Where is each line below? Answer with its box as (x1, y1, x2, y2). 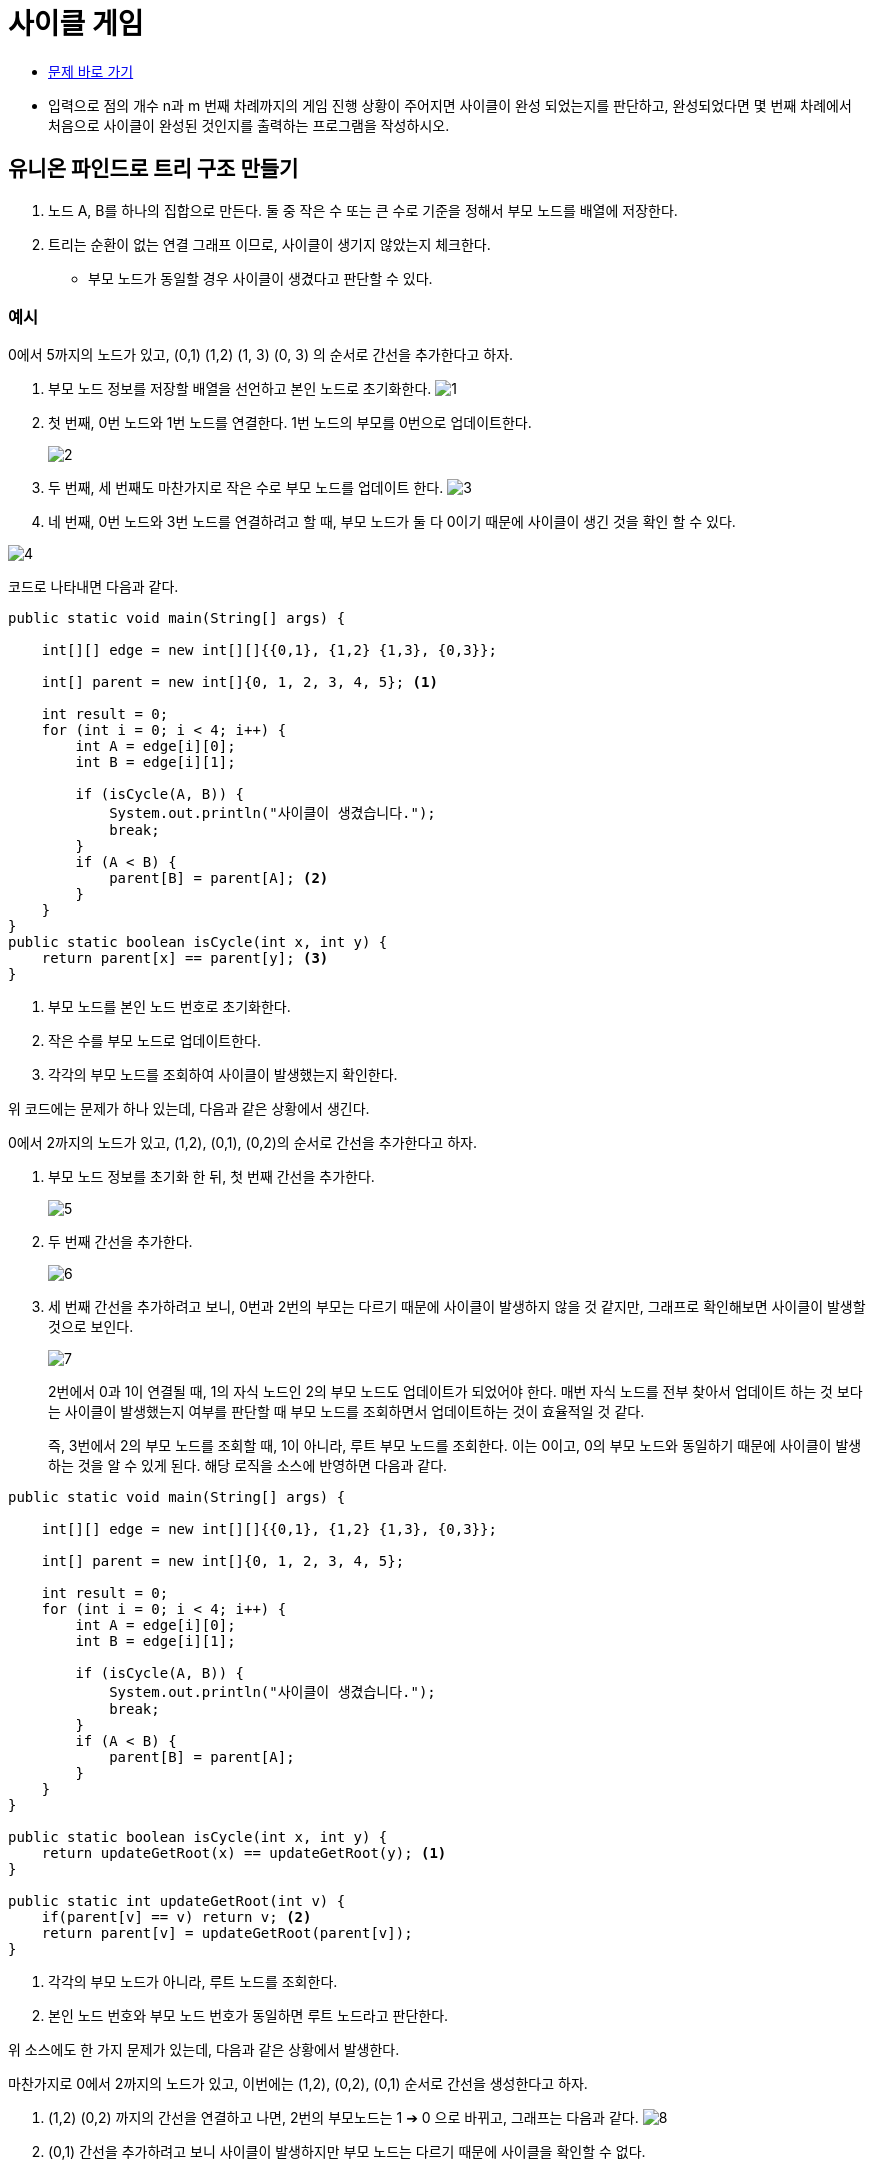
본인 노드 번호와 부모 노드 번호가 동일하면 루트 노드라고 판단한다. (48, 2007, 449, 2025)
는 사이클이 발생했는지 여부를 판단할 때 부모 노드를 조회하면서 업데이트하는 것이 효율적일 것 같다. (48, 1403, 645, 1421)
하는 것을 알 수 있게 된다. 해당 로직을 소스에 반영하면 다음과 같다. (48, 1457, 448, 1475)
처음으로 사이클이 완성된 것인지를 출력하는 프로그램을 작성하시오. (48, 116, 450, 134)
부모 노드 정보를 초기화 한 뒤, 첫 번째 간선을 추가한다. (48, 1168, 375, 1186)
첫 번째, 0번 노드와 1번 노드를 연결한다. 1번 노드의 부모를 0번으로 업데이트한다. (48, 414, 532, 432)
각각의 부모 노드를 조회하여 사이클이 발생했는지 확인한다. (48, 1066, 398, 1084)
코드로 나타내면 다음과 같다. (8, 578, 179, 596)
